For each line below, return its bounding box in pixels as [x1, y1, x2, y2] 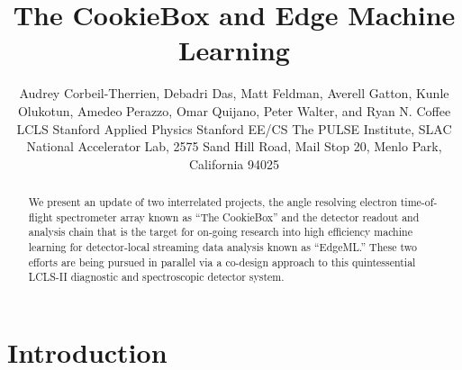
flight [28, 209, 53, 224]
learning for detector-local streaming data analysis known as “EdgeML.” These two [28, 239, 417, 255]
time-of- [400, 194, 438, 210]
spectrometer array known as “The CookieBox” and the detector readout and [56, 209, 420, 224]
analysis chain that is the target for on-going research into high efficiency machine [28, 224, 412, 239]
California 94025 [188, 154, 279, 173]
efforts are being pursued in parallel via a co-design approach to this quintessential [28, 254, 416, 269]
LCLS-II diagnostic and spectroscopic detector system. [28, 269, 285, 284]
